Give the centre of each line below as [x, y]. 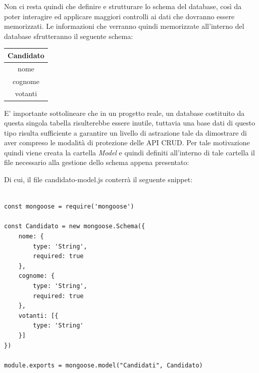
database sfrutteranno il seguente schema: [69, 36]
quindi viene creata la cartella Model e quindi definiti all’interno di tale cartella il [129, 152]
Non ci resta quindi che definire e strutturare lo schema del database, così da [123, 6]
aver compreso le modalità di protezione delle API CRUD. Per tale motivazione [127, 142]
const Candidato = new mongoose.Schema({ [75, 226]
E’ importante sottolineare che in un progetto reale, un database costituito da [124, 113]
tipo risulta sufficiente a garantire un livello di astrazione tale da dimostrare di [125, 132]
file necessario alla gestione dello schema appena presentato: [97, 162]
